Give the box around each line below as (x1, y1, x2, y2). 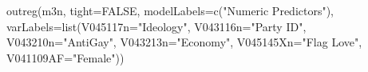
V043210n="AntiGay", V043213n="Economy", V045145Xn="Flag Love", (6, 34, 362, 50)
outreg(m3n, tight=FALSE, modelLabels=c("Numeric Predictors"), (6, 2, 334, 18)
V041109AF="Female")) (6, 49, 125, 66)
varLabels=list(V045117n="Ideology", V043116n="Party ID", (6, 18, 307, 34)
